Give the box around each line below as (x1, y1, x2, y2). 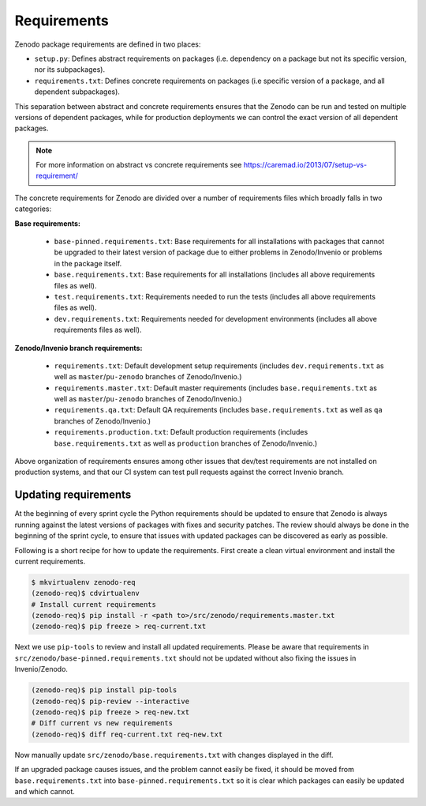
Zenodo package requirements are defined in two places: (14, 40, 201, 49)
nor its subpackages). (34, 65, 106, 74)
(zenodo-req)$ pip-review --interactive (31, 696, 189, 706)
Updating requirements (14, 488, 132, 502)
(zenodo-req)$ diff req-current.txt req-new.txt (31, 729, 223, 739)
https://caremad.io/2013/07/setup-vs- (243, 160, 367, 170)
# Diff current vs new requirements (31, 719, 174, 728)
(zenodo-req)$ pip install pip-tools (31, 686, 177, 695)
